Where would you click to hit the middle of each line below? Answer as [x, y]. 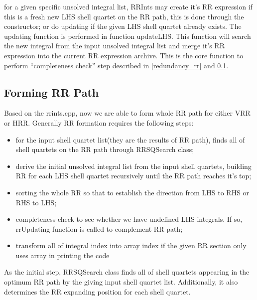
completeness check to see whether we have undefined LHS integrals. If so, [129, 219]
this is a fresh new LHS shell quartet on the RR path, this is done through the [124, 16]
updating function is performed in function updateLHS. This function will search [128, 36]
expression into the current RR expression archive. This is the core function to [124, 55]
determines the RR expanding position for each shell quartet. [97, 291]
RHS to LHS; [36, 202]
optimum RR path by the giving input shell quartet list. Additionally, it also [121, 282]
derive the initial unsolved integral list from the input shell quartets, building [133, 166]
